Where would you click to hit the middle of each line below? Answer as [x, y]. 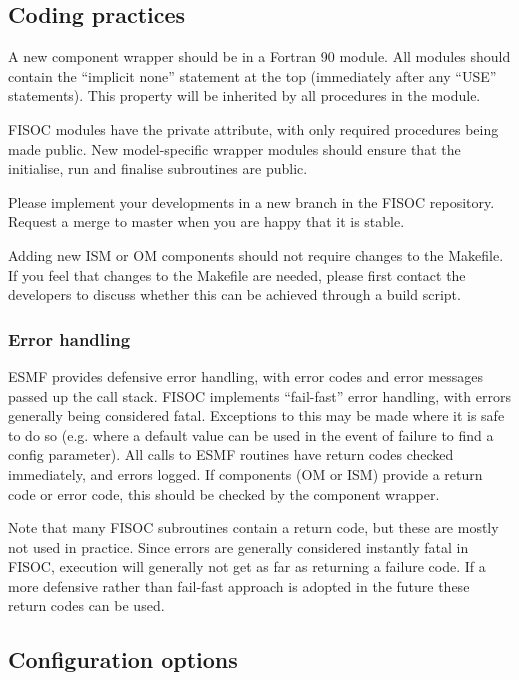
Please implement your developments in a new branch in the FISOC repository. [251, 201]
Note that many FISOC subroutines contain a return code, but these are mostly [253, 527]
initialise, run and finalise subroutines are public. [158, 168]
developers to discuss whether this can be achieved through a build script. [234, 294]
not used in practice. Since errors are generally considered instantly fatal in [238, 546]
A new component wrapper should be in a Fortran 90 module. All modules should [259, 56]
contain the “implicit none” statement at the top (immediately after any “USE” [252, 75]
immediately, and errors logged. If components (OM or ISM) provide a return [245, 473]
